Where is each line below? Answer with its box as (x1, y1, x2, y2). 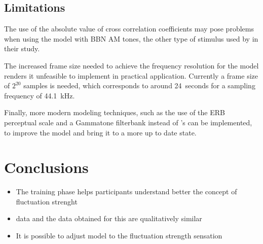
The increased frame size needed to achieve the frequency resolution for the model (4, 60, 259, 71)
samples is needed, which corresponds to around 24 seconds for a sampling (23, 80, 255, 91)
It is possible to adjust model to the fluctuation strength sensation (16, 230, 222, 241)
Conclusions (4, 157, 89, 178)
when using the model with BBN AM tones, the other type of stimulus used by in (4, 33, 258, 44)
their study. (4, 43, 40, 54)
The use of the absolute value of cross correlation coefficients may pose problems (4, 23, 254, 34)
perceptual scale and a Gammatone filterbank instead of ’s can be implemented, (4, 117, 252, 127)
